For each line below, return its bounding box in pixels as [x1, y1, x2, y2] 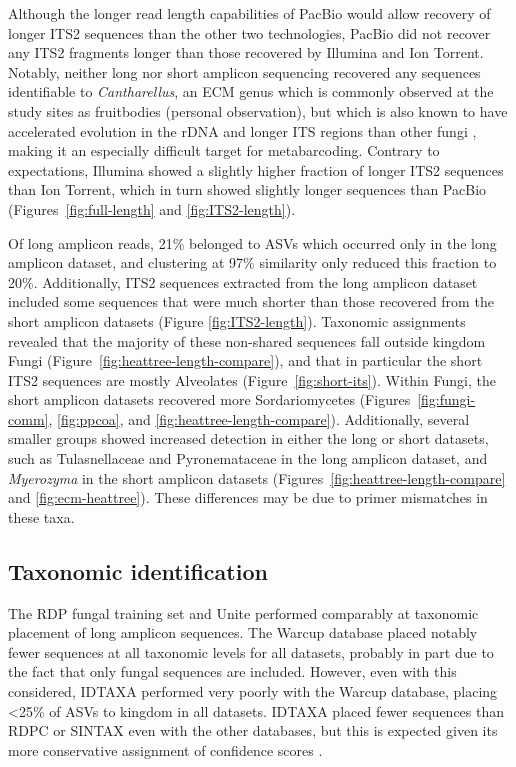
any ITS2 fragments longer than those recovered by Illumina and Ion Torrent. [8, 42, 484, 63]
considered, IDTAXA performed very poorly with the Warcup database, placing [8, 681, 498, 702]
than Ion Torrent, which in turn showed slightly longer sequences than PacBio [8, 179, 487, 200]
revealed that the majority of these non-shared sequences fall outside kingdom [8, 330, 486, 351]
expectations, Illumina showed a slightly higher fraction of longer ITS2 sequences [8, 159, 504, 180]
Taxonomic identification [8, 555, 268, 586]
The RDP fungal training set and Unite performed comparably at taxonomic [8, 602, 479, 623]
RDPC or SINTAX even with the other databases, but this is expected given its [8, 720, 498, 741]
